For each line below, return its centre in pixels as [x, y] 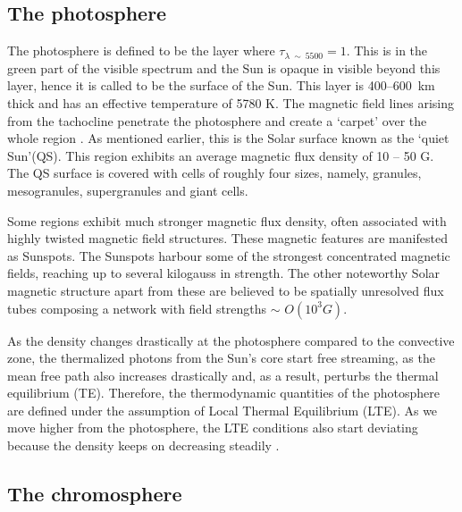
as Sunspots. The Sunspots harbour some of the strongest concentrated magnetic [229, 255]
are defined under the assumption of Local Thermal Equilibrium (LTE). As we [223, 410]
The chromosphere [95, 494]
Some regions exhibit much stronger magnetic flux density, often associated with [227, 220]
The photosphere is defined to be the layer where [141, 50]
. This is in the [387, 50]
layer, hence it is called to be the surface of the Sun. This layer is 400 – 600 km [221, 85]
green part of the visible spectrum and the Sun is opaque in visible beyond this [224, 67]
